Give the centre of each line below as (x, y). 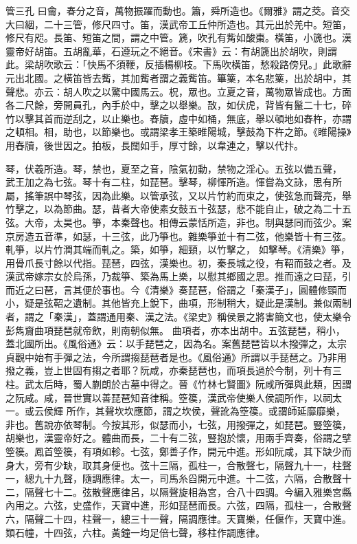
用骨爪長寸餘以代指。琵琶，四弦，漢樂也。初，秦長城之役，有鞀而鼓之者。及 (178, 262)
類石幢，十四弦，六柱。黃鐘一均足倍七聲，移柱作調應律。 (135, 532)
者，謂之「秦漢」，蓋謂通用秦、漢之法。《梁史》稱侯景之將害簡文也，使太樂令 (178, 317)
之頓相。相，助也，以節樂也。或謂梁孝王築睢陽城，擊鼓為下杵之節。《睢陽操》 (178, 132)
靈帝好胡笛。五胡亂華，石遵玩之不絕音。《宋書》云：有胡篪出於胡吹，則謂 (171, 51)
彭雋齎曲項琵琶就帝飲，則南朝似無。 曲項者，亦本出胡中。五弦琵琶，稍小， (175, 330)
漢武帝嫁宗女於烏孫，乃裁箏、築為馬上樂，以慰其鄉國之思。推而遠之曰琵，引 (178, 276)
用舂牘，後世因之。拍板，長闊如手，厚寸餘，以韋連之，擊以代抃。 (154, 145)
